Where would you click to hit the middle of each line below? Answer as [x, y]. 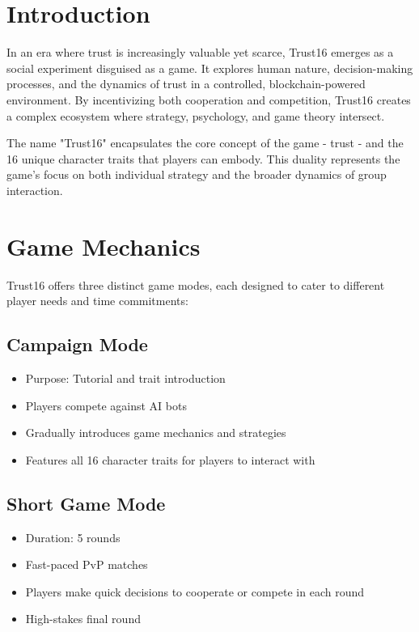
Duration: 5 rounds [73, 537]
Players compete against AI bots [106, 405]
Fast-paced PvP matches [87, 564]
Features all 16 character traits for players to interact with [170, 459]
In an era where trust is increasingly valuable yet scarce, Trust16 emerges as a [200, 52]
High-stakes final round [83, 619]
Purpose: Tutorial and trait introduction [125, 378]
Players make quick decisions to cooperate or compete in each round [195, 591]
